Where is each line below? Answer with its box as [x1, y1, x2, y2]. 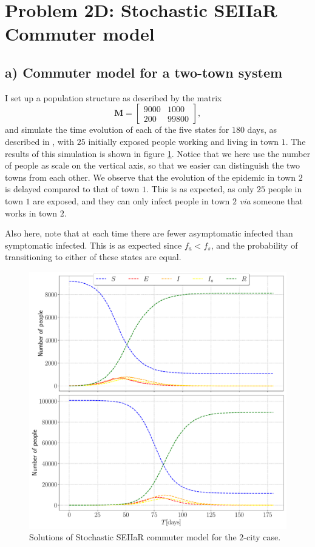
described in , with [5, 135, 75, 147]
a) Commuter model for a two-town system [5, 62, 283, 81]
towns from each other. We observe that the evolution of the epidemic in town [5, 170, 296, 183]
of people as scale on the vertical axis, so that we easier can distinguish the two [5, 159, 300, 172]
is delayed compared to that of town [5, 183, 140, 195]
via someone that [239, 194, 303, 207]
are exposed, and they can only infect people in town [33, 194, 230, 207]
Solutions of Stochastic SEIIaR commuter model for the [29, 531, 237, 543]
